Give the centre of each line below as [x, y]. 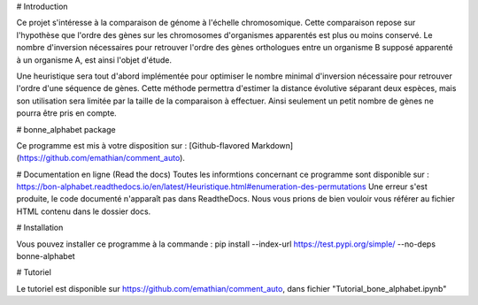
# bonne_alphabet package [66, 129]
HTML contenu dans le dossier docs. [84, 211]
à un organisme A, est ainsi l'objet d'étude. [94, 60]
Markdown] [272, 145]
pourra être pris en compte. [66, 113]
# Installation [40, 228]
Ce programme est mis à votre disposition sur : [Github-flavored [133, 145]
